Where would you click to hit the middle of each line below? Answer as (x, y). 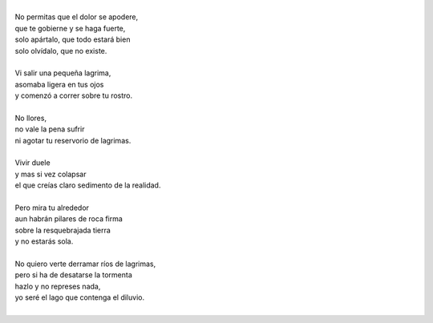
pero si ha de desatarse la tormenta (73, 275)
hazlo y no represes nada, (58, 286)
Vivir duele (33, 163)
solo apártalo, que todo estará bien (73, 39)
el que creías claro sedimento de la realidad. (88, 185)
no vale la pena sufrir (50, 129)
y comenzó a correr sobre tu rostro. (74, 95)
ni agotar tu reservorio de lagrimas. (73, 140)
